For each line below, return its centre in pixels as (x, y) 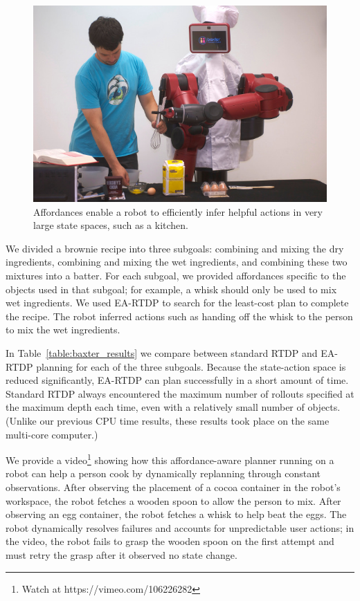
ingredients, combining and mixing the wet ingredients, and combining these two (177, 262)
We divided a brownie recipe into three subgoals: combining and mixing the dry (175, 248)
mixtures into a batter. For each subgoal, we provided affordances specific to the (176, 276)
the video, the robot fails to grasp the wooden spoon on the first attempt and (170, 541)
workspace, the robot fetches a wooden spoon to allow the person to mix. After (173, 500)
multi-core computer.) (52, 434)
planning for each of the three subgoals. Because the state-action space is (191, 366)
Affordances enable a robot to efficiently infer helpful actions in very (178, 211)
